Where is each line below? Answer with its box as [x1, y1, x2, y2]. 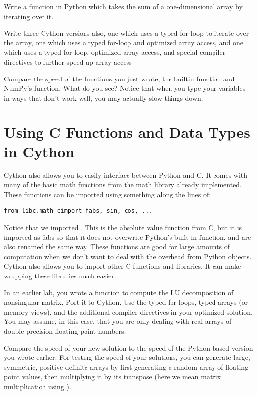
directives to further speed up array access [4, 56, 132, 67]
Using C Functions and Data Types [4, 121, 250, 142]
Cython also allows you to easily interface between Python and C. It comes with [4, 169, 248, 180]
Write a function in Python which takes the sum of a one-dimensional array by [4, 1, 243, 11]
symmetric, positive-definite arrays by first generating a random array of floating [4, 361, 249, 372]
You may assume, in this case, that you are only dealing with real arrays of [4, 316, 232, 326]
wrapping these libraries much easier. [4, 271, 116, 280]
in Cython [4, 141, 75, 161]
